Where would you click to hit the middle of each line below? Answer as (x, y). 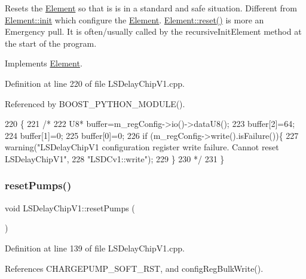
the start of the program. (51, 43)
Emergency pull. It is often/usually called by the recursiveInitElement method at (153, 31)
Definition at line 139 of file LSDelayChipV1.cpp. (95, 248)
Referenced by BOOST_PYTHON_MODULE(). (95, 103)
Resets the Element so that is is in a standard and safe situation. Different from (151, 8)
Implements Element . (44, 63)
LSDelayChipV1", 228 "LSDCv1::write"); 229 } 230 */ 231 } (115, 158)
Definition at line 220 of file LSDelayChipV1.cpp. (95, 83)
